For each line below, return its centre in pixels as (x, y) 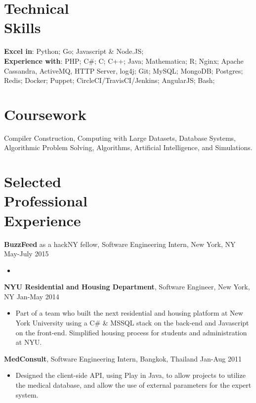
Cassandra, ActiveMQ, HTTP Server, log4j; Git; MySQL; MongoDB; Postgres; (124, 70)
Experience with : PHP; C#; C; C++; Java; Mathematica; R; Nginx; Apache (124, 60)
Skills (22, 27)
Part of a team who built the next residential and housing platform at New (129, 313)
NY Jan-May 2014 (32, 296)
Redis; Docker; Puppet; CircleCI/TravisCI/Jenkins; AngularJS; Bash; (109, 80)
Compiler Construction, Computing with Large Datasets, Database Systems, (120, 138)
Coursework (45, 114)
